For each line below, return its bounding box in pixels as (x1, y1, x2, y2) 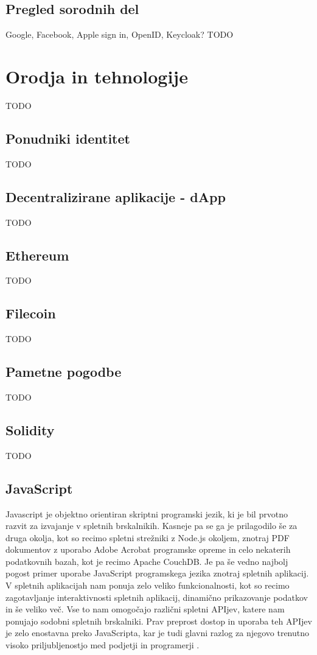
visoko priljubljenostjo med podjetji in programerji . (5, 639, 200, 651)
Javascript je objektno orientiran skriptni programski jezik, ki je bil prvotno (5, 507, 288, 520)
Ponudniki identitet (5, 128, 130, 147)
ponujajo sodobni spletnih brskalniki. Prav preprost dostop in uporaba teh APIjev (5, 614, 312, 627)
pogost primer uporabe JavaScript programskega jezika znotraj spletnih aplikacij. (5, 567, 309, 580)
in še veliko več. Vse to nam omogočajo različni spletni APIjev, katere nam (5, 603, 285, 615)
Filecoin (5, 304, 56, 323)
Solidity (5, 420, 55, 439)
